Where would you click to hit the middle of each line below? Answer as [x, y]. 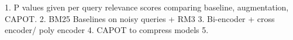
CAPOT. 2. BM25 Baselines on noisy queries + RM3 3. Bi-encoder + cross [140, 18]
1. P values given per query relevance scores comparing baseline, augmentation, [147, 7]
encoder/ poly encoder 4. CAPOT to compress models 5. [107, 30]
